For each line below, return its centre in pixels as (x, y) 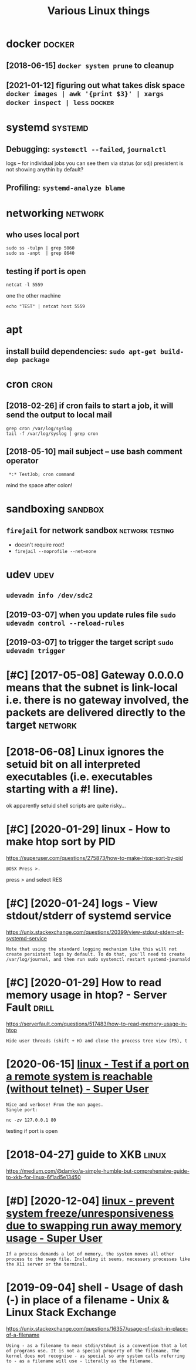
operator (22, 461)
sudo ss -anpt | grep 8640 (40, 254)
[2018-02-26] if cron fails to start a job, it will (90, 406)
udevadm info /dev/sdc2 (50, 595)
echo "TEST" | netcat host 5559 (45, 306)
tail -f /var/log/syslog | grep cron (52, 433)
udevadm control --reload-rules (65, 623)
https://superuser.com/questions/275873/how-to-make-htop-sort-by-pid (94, 858)
